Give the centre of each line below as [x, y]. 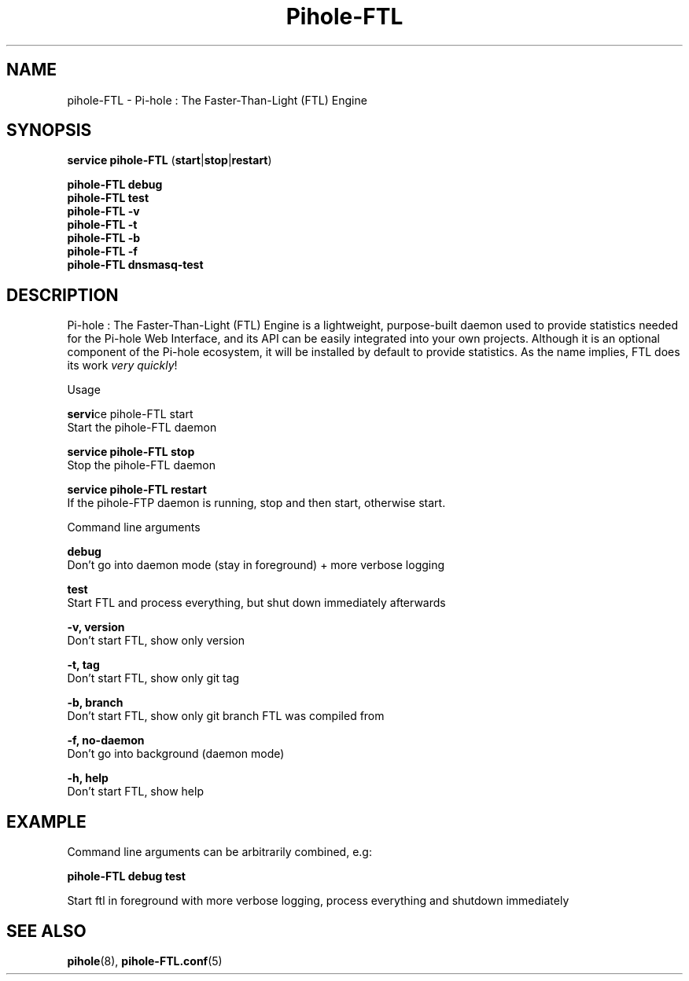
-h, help [88, 778]
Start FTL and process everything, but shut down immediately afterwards [256, 603]
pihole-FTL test [108, 198]
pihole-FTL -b [104, 238]
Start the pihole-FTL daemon [142, 428]
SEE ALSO [46, 931]
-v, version [96, 627]
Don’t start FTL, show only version [156, 641]
